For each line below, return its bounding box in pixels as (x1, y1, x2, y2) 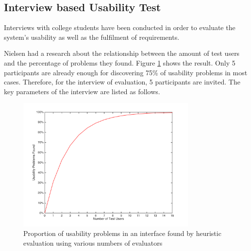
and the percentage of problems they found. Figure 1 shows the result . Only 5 (4, 57, 235, 67)
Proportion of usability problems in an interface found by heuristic (23, 228, 221, 238)
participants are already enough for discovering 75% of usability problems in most (4, 67, 248, 77)
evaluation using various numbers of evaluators (23, 237, 163, 248)
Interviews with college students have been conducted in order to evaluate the (4, 22, 235, 33)
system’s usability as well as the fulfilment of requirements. (4, 32, 180, 42)
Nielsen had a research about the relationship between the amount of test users (4, 48, 240, 58)
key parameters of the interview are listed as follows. (4, 86, 160, 96)
